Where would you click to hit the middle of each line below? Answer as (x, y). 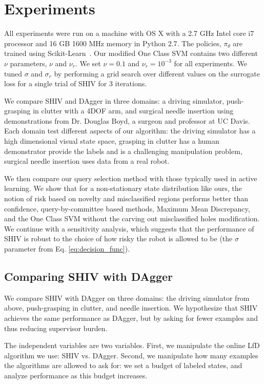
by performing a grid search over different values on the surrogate (157, 73)
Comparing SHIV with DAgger (89, 276)
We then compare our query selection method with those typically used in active (131, 178)
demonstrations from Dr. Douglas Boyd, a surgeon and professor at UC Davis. (127, 120)
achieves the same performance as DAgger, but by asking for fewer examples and (131, 318)
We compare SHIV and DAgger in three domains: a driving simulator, (114, 100)
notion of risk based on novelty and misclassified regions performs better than (126, 198)
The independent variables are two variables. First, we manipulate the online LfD (132, 345)
